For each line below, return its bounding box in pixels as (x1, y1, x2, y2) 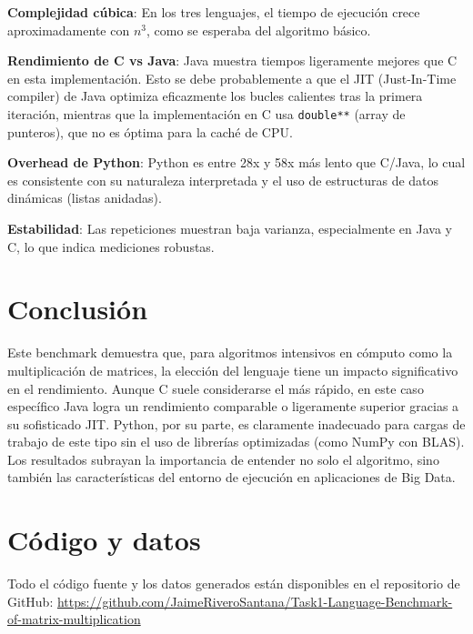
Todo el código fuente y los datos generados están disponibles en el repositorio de (7, 574, 460, 593)
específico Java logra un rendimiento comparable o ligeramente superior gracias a (7, 397, 459, 416)
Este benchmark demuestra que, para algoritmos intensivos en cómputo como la (7, 343, 453, 362)
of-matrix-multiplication (7, 609, 141, 629)
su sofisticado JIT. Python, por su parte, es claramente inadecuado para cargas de (7, 414, 466, 433)
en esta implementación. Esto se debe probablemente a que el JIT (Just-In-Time (7, 68, 457, 87)
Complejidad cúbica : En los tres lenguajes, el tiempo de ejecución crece (7, 3, 420, 21)
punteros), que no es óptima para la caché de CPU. (7, 122, 293, 141)
